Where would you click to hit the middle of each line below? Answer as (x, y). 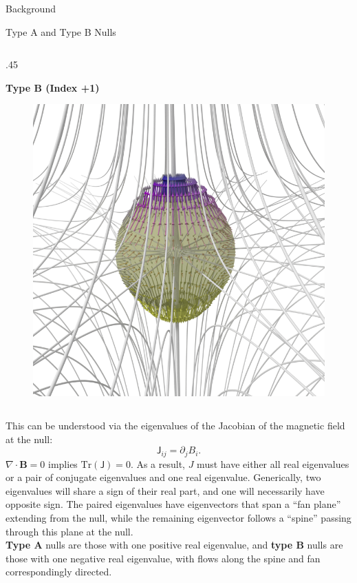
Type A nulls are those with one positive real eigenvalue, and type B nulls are (174, 545)
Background (31, 8)
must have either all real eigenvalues (273, 463)
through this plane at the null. (69, 531)
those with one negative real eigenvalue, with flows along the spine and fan (163, 558)
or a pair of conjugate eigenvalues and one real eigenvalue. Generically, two (163, 477)
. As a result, (158, 463)
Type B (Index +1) (53, 87)
